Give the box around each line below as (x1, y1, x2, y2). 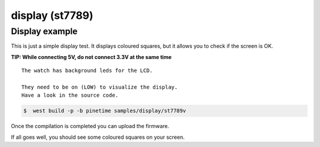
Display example (11, 26, 78, 37)
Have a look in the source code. (21, 92, 119, 99)
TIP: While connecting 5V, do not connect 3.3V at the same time (11, 53, 172, 60)
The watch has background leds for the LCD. (21, 67, 153, 74)
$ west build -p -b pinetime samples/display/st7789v (23, 107, 186, 115)
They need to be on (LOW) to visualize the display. (21, 83, 178, 90)
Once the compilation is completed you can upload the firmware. (11, 123, 169, 130)
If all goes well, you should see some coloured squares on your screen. (11, 133, 185, 141)
